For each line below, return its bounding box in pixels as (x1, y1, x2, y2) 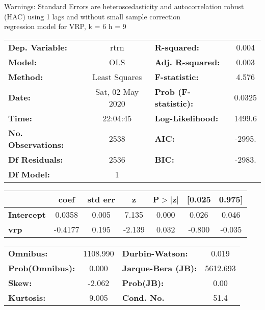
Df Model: (8, 168, 50, 180)
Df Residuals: (8, 153, 63, 165)
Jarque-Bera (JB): (122, 262, 197, 274)
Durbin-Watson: (122, 247, 188, 259)
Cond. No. (122, 291, 165, 303)
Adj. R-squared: (154, 56, 220, 68)
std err (87, 193, 115, 205)
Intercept (8, 208, 46, 220)
